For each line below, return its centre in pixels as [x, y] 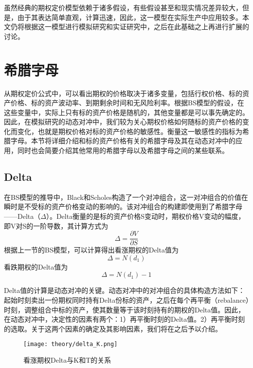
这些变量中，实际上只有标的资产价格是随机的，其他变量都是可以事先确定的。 [126, 112]
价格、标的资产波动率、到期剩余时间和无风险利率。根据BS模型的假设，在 [127, 103]
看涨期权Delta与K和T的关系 [67, 360]
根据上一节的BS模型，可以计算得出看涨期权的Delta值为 [91, 250]
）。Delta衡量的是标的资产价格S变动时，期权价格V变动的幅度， [145, 216]
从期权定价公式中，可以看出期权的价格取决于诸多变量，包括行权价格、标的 [123, 93]
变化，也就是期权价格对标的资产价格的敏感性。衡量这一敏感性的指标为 [130, 131]
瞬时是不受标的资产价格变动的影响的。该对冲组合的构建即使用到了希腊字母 [123, 206]
